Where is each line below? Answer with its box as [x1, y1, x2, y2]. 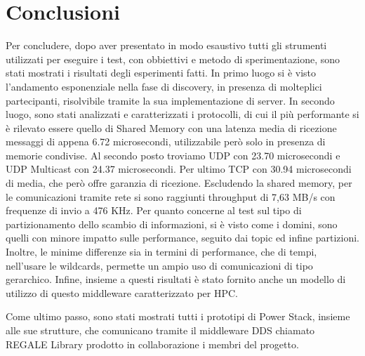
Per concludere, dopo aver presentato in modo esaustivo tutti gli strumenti [6, 38, 327, 53]
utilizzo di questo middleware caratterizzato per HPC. [6, 285, 238, 300]
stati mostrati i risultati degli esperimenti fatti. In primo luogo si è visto [6, 65, 317, 80]
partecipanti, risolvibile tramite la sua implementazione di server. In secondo [6, 93, 335, 107]
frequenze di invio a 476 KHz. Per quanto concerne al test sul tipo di [6, 203, 302, 218]
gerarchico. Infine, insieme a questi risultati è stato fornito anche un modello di [6, 272, 346, 286]
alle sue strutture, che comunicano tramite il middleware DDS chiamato [6, 323, 315, 337]
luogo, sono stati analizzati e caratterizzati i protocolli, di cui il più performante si [6, 107, 359, 121]
